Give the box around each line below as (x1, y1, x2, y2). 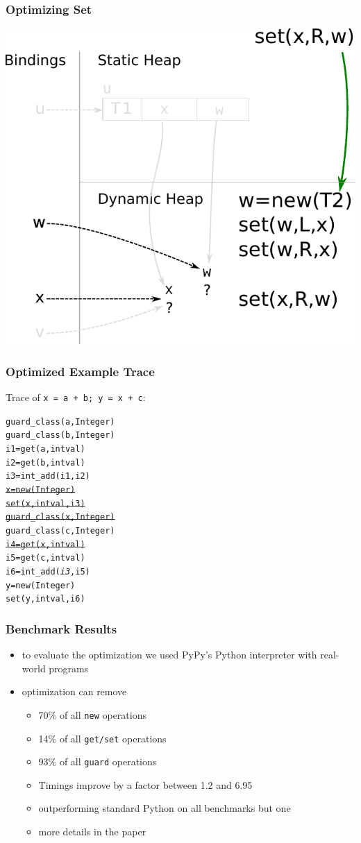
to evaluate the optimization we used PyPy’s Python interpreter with (22, 647, 317, 662)
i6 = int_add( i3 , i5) (6, 566, 90, 577)
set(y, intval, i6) (6, 594, 85, 604)
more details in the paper (38, 824, 146, 839)
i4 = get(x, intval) (6, 539, 85, 550)
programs (49, 661, 89, 675)
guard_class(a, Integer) (6, 416, 115, 427)
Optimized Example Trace (6, 362, 155, 380)
